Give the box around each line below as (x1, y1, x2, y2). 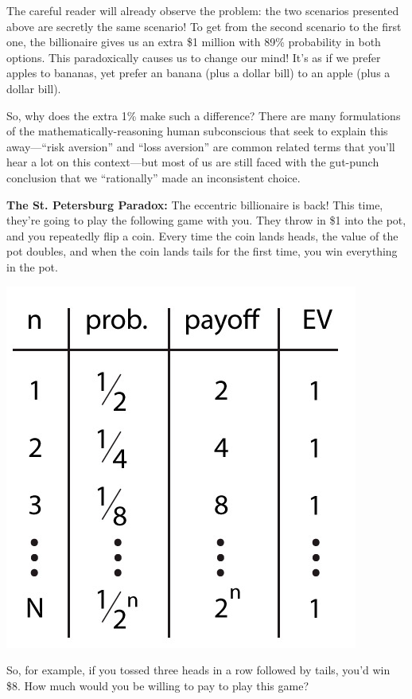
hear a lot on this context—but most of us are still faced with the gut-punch (6, 154, 379, 170)
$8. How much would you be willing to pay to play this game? (6, 677, 309, 693)
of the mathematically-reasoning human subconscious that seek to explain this (6, 123, 388, 139)
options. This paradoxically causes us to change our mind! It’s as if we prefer (6, 49, 381, 65)
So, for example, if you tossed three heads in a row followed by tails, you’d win (6, 662, 391, 678)
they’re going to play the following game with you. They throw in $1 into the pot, (6, 212, 406, 228)
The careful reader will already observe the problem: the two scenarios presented (6, 2, 399, 18)
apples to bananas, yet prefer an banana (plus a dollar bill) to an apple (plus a (6, 64, 391, 81)
